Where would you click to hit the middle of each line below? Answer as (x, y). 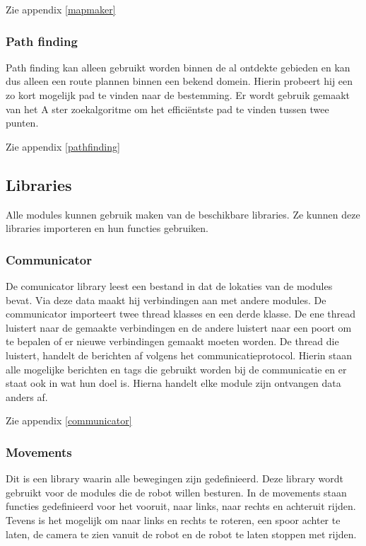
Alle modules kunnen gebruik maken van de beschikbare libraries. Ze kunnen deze (183, 214)
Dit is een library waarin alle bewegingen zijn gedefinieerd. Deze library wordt (175, 478)
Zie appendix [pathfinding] (63, 146)
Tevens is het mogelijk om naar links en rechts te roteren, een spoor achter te (173, 519)
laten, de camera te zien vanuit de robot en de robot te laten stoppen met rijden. (181, 534)
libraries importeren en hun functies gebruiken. (107, 228)
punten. (22, 123)
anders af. (27, 396)
